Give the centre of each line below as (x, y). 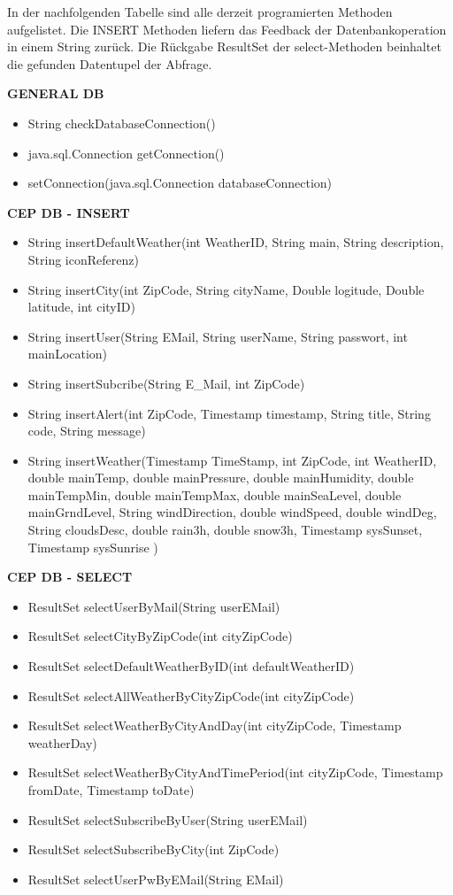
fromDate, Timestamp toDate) (111, 790)
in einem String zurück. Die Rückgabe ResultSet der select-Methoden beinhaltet (224, 46)
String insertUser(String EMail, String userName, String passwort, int (218, 336)
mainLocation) (68, 354)
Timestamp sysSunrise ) (93, 547)
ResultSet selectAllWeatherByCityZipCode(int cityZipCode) (191, 695)
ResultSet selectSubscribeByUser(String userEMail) (168, 819)
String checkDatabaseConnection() (122, 123)
